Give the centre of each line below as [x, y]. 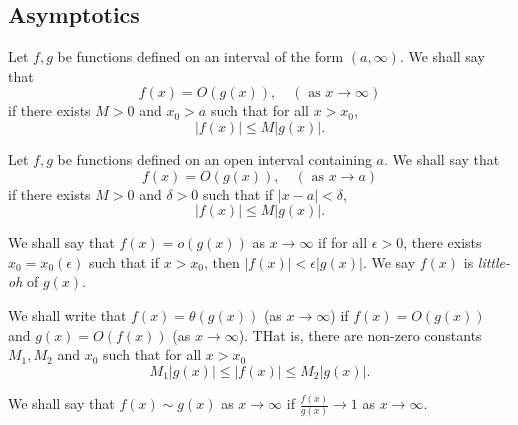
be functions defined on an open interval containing [214, 158]
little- [494, 261]
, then [222, 261]
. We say [389, 261]
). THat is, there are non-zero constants [360, 334]
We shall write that [67, 314]
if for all [343, 242]
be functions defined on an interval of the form [200, 56]
